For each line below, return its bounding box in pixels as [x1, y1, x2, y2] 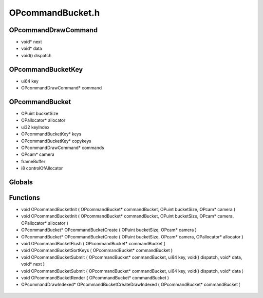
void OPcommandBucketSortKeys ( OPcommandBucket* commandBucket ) [21, 247, 173, 254]
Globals [9, 178, 33, 186]
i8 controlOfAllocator [21, 165, 63, 171]
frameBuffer [21, 158, 46, 164]
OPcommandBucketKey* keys [21, 131, 81, 137]
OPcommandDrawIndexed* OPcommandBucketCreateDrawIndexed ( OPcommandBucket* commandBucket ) [21, 281, 241, 288]
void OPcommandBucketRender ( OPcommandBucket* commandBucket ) [21, 275, 169, 280]
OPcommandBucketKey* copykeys [21, 138, 92, 144]
